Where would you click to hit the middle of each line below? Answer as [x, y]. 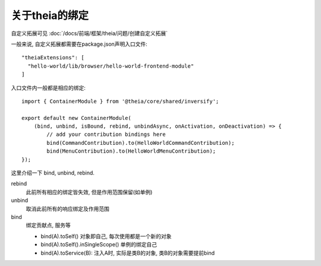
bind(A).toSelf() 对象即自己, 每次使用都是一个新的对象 [106, 236]
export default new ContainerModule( [77, 118]
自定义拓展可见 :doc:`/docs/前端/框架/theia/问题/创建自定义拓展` [89, 33]
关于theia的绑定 [50, 15]
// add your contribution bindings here [106, 134]
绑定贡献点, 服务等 [48, 225]
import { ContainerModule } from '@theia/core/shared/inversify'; [120, 101]
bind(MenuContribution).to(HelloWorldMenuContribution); [131, 151]
